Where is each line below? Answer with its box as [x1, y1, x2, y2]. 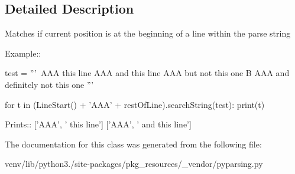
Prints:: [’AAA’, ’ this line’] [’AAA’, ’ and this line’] [5, 118, 192, 130]
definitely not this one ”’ [5, 78, 94, 90]
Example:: [5, 47, 41, 59]
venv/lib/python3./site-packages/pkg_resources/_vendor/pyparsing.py [5, 157, 263, 170]
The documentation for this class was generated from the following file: [5, 137, 262, 150]
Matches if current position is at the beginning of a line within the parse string [5, 27, 291, 40]
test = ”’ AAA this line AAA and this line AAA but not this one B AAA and [5, 67, 290, 79]
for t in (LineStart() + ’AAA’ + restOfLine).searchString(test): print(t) [5, 98, 265, 110]
